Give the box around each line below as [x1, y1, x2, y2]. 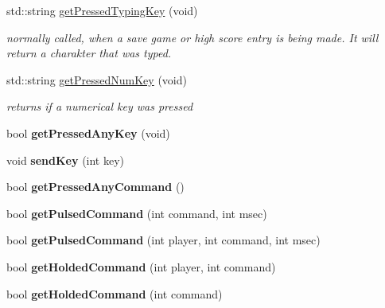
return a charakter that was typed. [6, 45, 172, 61]
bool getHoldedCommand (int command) [6, 285, 223, 302]
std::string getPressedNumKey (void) [6, 71, 187, 88]
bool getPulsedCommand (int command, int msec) [6, 205, 267, 221]
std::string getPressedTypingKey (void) [6, 2, 198, 18]
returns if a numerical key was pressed [6, 98, 193, 115]
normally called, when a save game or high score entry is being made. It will [6, 29, 379, 45]
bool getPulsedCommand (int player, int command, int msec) [6, 232, 321, 248]
